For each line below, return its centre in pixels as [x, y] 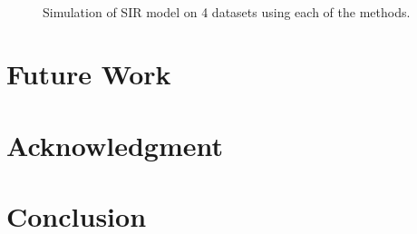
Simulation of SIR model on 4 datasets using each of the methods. [227, 11]
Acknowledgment [115, 145]
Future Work [89, 74]
